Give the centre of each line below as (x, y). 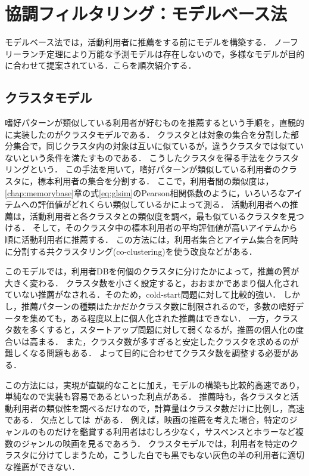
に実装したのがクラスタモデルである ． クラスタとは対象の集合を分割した (148, 134)
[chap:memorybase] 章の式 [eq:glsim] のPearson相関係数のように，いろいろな (146, 192)
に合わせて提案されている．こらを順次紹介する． (101, 65)
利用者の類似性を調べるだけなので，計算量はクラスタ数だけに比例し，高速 (159, 408)
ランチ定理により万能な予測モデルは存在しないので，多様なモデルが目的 (163, 53)
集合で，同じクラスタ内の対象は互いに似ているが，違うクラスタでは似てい (158, 146)
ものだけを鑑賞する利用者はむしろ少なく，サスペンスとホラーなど (167, 431)
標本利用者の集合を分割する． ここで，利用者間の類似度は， (156, 181)
